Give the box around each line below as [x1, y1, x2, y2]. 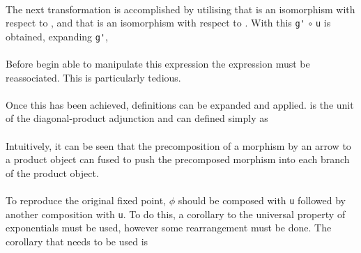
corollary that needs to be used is [6, 233, 148, 248]
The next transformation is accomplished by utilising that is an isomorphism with [6, 1, 355, 16]
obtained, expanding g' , [6, 29, 108, 43]
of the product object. [6, 165, 99, 180]
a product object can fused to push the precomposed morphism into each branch [6, 152, 350, 167]
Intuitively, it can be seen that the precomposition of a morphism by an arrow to [6, 138, 351, 153]
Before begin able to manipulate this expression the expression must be [6, 56, 310, 71]
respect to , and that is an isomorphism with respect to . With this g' [6, 15, 305, 30]
